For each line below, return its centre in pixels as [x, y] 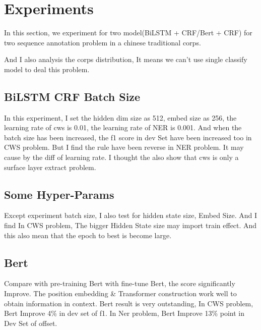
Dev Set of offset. [31, 323]
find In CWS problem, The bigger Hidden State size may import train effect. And [130, 225]
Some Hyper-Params [59, 194]
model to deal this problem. [47, 69]
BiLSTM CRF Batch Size [72, 96]
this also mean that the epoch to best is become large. [88, 235]
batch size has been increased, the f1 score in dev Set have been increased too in [128, 137]
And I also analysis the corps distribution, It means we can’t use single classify [126, 59]
